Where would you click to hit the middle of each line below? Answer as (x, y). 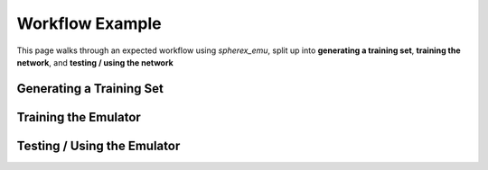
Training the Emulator (79, 117)
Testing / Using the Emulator (99, 145)
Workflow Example (89, 23)
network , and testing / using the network (95, 62)
